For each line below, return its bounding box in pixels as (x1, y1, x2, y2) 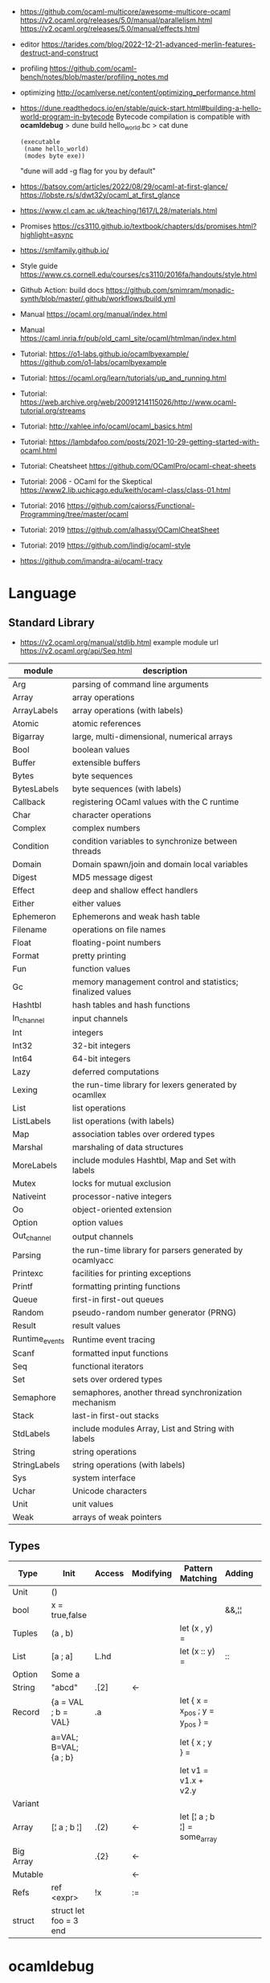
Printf (12, 1281, 34, 1292)
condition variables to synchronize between (72, 835, 238, 847)
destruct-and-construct (19, 48, 99, 57)
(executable (19, 138, 60, 146)
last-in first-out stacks (72, 1410, 159, 1422)
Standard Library (8, 616, 95, 630)
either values (72, 897, 121, 909)
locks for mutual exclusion (72, 1177, 171, 1189)
